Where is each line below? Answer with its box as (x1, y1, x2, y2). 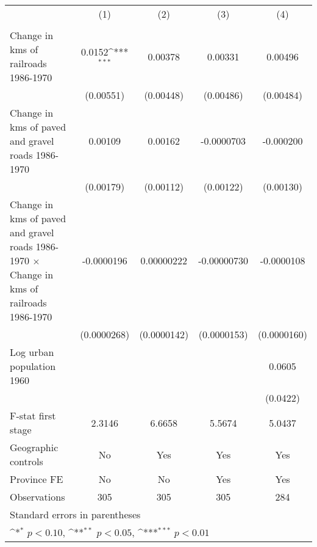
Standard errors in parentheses (10, 507, 141, 521)
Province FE (10, 472, 63, 486)
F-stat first (10, 408, 56, 422)
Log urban (10, 345, 54, 359)
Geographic (10, 440, 59, 454)
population (10, 359, 56, 373)
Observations (10, 490, 65, 504)
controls (10, 454, 43, 468)
